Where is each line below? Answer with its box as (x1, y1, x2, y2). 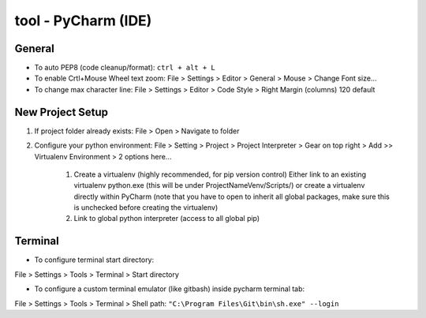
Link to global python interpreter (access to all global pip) (73, 214, 260, 223)
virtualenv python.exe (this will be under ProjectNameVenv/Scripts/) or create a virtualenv (73, 181, 365, 190)
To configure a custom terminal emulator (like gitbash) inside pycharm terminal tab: (34, 284, 305, 294)
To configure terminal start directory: (34, 255, 155, 264)
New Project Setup (14, 105, 109, 118)
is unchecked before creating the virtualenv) (73, 203, 219, 212)
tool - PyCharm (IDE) (14, 12, 152, 29)
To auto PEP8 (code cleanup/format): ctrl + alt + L (34, 63, 216, 73)
